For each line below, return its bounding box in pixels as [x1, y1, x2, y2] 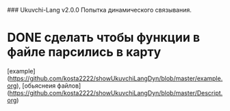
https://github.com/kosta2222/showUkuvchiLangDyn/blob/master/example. [9, 74, 223, 82]
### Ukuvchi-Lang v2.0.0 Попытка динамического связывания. [7, 6, 192, 14]
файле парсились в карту [7, 45, 162, 60]
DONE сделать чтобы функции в [7, 30, 201, 45]
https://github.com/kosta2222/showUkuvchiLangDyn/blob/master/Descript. [9, 88, 223, 97]
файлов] [57, 82, 81, 90]
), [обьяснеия [16, 82, 56, 90]
